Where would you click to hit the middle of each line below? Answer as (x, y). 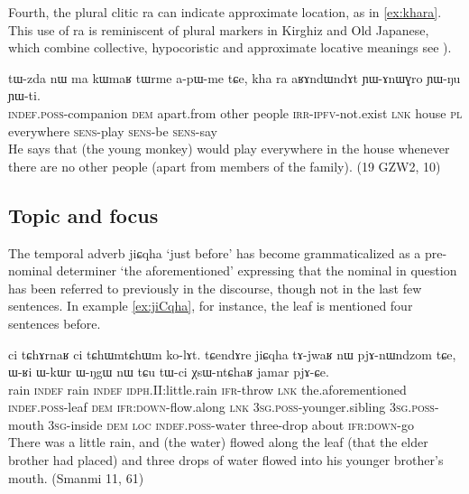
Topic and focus (83, 214)
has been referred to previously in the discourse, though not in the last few (215, 288)
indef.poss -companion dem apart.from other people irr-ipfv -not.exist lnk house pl (235, 112)
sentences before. (55, 323)
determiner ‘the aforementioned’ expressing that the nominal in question (257, 270)
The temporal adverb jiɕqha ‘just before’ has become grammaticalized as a (215, 252)
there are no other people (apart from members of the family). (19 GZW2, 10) (225, 166)
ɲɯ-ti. (24, 95)
